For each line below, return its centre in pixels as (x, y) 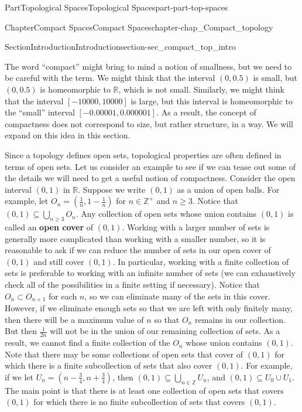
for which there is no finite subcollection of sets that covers (139, 402)
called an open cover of (49, 227)
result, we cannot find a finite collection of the (87, 343)
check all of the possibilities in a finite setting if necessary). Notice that (133, 285)
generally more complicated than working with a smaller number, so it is (135, 238)
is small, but (275, 78)
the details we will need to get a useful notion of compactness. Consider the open (150, 178)
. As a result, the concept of (206, 112)
